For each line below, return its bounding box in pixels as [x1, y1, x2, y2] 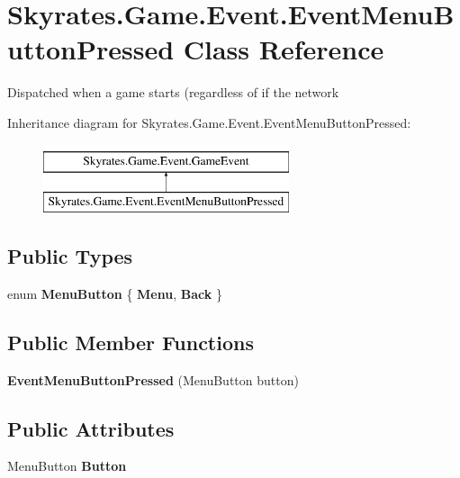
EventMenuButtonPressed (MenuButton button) [7, 370, 299, 389]
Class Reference [183, 31, 384, 68]
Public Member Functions [7, 328, 254, 356]
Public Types [7, 242, 133, 270]
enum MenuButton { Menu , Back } [7, 284, 222, 302]
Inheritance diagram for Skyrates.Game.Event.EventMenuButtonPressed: [7, 113, 411, 131]
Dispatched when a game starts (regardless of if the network [7, 83, 339, 102]
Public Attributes [7, 414, 175, 442]
